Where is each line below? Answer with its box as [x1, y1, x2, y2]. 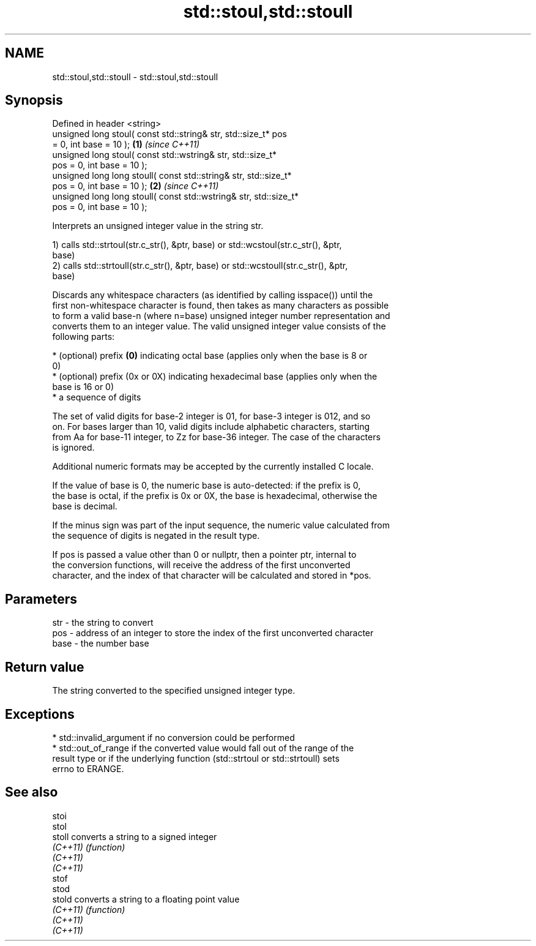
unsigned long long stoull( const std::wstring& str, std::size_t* [52, 191, 299, 202]
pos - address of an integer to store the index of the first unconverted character [52, 628, 374, 639]
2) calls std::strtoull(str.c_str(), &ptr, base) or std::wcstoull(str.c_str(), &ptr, [52, 260, 348, 271]
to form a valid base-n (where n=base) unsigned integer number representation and [52, 310, 390, 321]
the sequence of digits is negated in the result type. [52, 530, 260, 541]
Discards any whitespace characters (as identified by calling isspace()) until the [52, 290, 373, 301]
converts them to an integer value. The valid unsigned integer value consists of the [52, 321, 386, 332]
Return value [5, 659, 84, 675]
